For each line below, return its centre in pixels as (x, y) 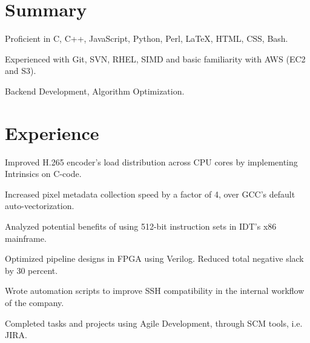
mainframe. (26, 238)
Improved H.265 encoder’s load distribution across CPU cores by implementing (151, 162)
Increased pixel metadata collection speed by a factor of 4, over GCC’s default (150, 194)
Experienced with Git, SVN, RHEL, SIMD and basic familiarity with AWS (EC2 (155, 58)
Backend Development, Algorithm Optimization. (95, 91)
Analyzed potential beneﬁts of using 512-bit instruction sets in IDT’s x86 (141, 226)
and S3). (21, 71)
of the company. (35, 302)
